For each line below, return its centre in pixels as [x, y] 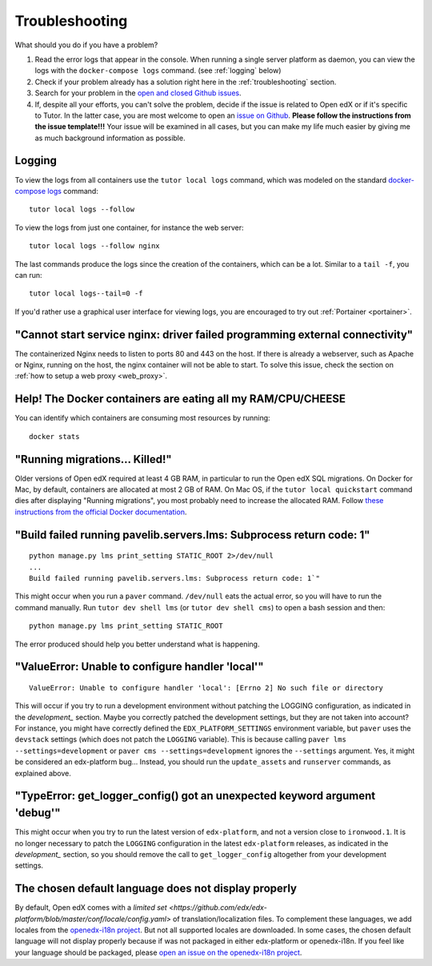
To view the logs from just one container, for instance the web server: [129, 227]
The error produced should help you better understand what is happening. [137, 644]
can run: [29, 275]
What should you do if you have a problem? [86, 45]
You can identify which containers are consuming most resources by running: [143, 418]
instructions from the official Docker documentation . [101, 512]
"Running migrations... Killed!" [93, 459]
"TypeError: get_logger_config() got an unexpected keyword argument [195, 796]
